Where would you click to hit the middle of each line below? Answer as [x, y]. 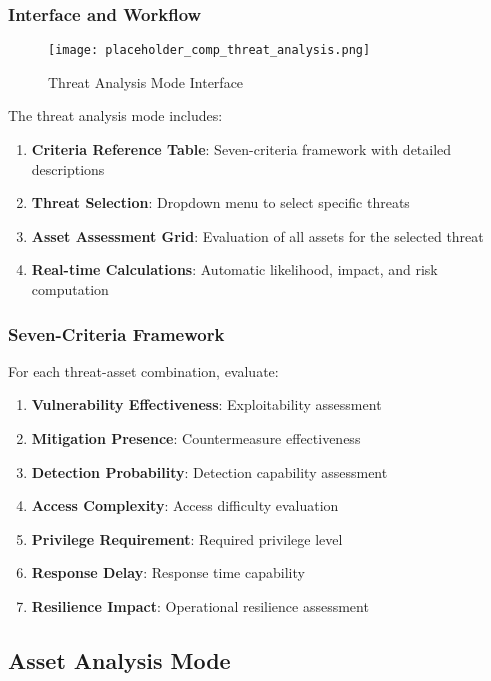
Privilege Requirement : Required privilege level [187, 538]
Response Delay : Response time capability [168, 572]
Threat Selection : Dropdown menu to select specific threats [220, 202]
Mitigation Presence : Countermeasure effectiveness [196, 438]
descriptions [68, 168]
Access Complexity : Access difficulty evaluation [185, 505]
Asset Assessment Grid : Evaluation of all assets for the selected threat [257, 235]
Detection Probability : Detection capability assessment [209, 471]
